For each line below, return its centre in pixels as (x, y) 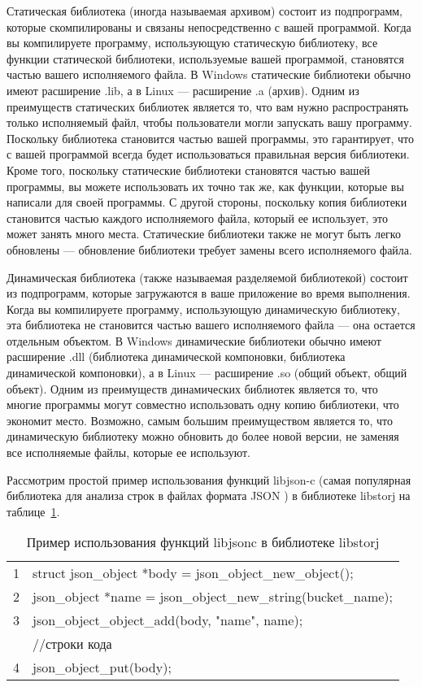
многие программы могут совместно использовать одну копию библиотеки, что (203, 404)
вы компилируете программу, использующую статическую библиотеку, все (192, 43)
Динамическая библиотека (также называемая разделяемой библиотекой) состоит (207, 277)
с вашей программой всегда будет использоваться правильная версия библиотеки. (208, 154)
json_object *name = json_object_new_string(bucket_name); (213, 597)
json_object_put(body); (102, 667)
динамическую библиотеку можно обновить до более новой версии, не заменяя (203, 436)
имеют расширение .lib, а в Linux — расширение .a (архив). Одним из (183, 90)
